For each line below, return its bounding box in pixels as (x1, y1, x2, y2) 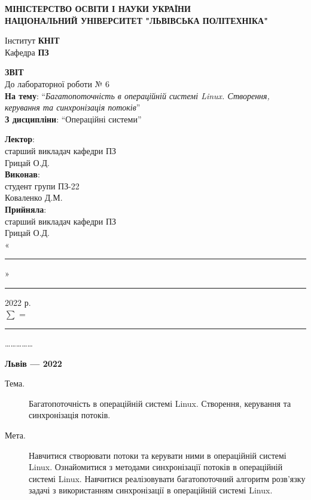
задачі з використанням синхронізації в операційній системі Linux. (29, 484, 273, 496)
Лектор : (5, 133, 35, 145)
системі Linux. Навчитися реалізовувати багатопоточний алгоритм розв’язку (29, 472, 306, 484)
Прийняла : (5, 203, 47, 215)
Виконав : (5, 168, 40, 180)
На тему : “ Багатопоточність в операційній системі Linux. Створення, (5, 89, 270, 102)
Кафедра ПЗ (5, 45, 49, 58)
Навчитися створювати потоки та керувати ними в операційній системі (29, 449, 286, 461)
